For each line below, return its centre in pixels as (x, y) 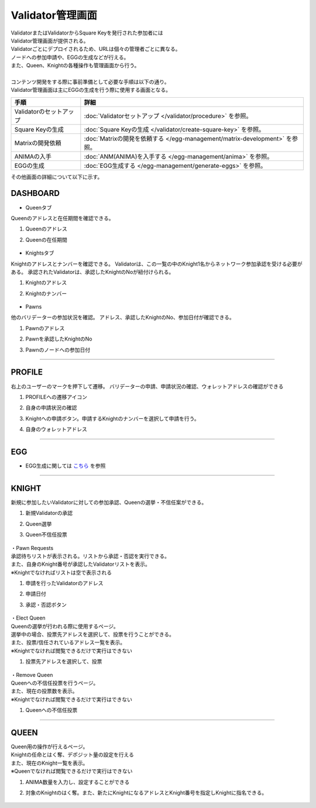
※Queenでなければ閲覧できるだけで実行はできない (72, 771)
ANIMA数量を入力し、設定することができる (78, 782)
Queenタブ (39, 207)
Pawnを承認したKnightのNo (59, 339)
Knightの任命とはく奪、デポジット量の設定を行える (73, 755)
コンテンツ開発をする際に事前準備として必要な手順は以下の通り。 (90, 81)
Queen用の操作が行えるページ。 (49, 747)
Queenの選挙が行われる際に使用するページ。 (65, 626)
